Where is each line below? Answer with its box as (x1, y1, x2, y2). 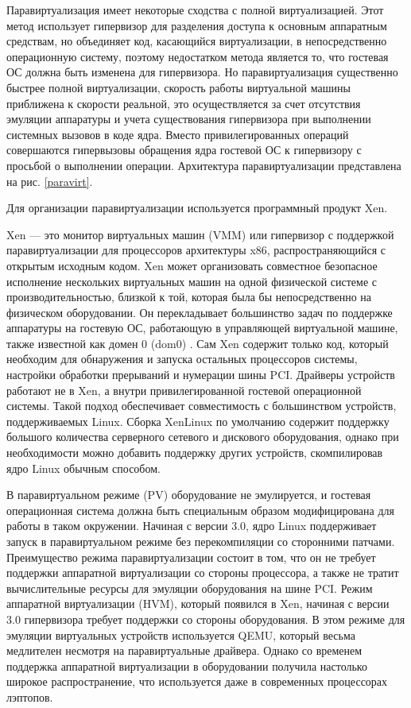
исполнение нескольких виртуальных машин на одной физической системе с (6, 273, 377, 289)
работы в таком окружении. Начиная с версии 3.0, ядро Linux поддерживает (6, 517, 377, 534)
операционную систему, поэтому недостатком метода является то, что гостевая (6, 48, 389, 64)
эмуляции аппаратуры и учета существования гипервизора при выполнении (6, 110, 371, 127)
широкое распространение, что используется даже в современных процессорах (6, 673, 388, 690)
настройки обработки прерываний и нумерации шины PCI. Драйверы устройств (6, 366, 395, 383)
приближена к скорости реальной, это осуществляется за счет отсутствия (6, 95, 361, 111)
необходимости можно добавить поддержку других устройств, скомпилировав (6, 444, 383, 461)
